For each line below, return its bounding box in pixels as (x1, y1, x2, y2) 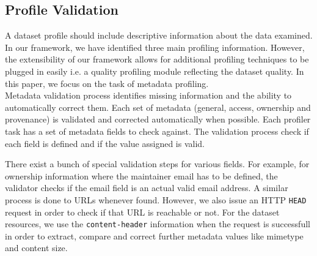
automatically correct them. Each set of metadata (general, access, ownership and (5, 100, 311, 113)
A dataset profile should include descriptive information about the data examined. (5, 29, 313, 42)
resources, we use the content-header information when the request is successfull (5, 217, 310, 230)
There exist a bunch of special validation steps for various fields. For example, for (5, 157, 310, 170)
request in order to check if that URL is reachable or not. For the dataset (5, 205, 280, 218)
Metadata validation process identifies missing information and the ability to (5, 89, 292, 102)
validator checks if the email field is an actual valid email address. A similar (5, 181, 288, 194)
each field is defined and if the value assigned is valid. (5, 137, 205, 149)
